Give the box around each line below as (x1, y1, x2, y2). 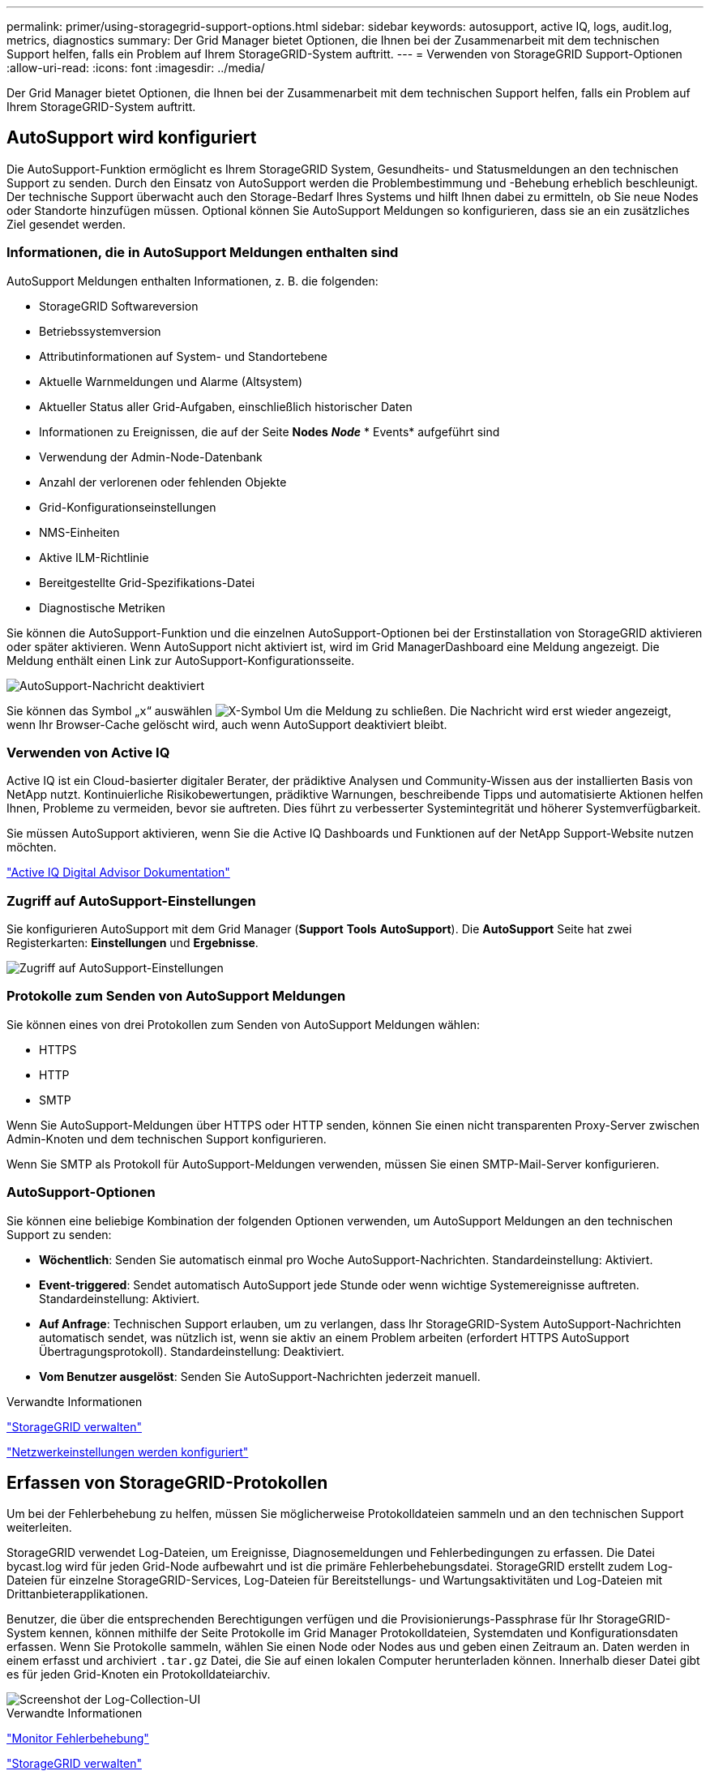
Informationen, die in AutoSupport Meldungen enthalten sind (6, 244, 399, 261)
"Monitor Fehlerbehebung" (6, 1731, 149, 1746)
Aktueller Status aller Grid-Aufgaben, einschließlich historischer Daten (39, 399, 413, 414)
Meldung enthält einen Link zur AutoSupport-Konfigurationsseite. (6, 653, 355, 667)
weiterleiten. (6, 1520, 72, 1535)
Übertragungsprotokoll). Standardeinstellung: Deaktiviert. (39, 1344, 344, 1358)
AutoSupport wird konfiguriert (6, 127, 257, 148)
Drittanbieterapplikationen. (6, 1587, 148, 1602)
